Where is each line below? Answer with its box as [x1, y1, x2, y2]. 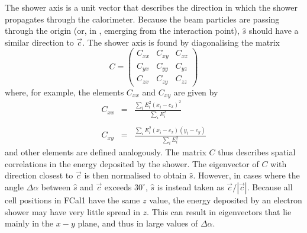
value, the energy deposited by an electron [149, 193, 302, 206]
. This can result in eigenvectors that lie [147, 205, 292, 218]
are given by [173, 85, 218, 98]
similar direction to [5, 36, 74, 48]
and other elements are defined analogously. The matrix [5, 146, 206, 158]
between [41, 180, 71, 193]
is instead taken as [157, 180, 224, 193]
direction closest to [5, 169, 73, 181]
